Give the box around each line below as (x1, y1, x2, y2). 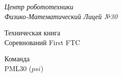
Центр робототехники (4, 1, 74, 11)
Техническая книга (4, 27, 61, 38)
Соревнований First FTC (4, 37, 80, 47)
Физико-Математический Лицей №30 (4, 11, 118, 21)
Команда (4, 53, 30, 64)
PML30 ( (4, 63, 32, 73)
